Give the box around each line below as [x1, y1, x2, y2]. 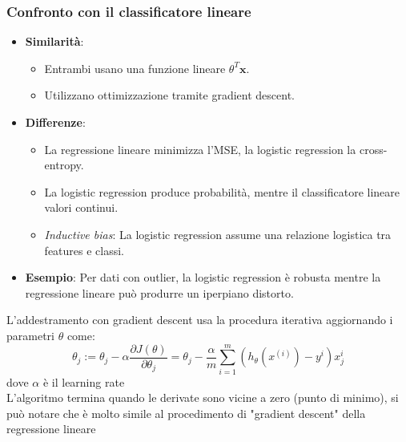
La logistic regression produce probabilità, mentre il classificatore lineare [44, 183, 400, 200]
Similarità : [25, 33, 84, 50]
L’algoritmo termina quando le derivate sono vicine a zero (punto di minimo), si [6, 389, 399, 406]
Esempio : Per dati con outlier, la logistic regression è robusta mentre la [25, 269, 381, 286]
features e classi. [44, 241, 125, 258]
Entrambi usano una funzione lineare [44, 59, 226, 76]
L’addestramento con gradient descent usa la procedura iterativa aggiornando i [6, 311, 393, 328]
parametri [6, 326, 54, 343]
